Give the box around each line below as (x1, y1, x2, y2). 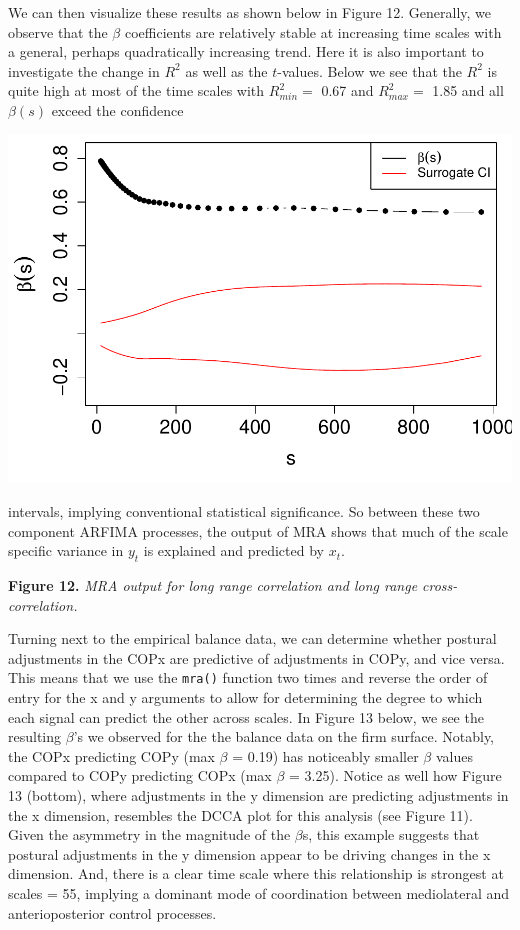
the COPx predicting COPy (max (8, 745, 215, 766)
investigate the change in (8, 60, 160, 81)
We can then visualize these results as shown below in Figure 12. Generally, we (8, 2, 492, 22)
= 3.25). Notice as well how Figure (289, 765, 502, 786)
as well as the (185, 60, 268, 81)
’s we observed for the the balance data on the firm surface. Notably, (73, 726, 495, 747)
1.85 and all (432, 80, 504, 101)
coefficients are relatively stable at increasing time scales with (124, 21, 502, 42)
